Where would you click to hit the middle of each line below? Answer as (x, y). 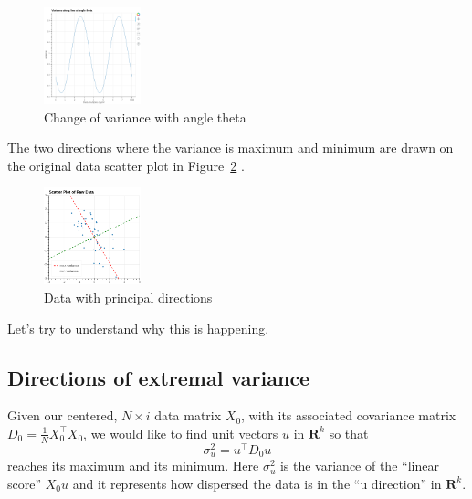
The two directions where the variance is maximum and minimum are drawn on (231, 148)
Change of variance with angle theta (145, 117)
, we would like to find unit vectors (181, 433)
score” (25, 483)
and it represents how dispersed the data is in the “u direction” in (257, 483)
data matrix (188, 415)
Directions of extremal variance (159, 377)
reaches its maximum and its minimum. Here (133, 466)
